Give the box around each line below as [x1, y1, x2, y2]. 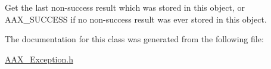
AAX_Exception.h [5, 52, 73, 65]
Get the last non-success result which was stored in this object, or [5, 1, 245, 13]
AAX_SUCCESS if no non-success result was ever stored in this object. [5, 12, 267, 25]
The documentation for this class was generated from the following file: [5, 33, 264, 45]
